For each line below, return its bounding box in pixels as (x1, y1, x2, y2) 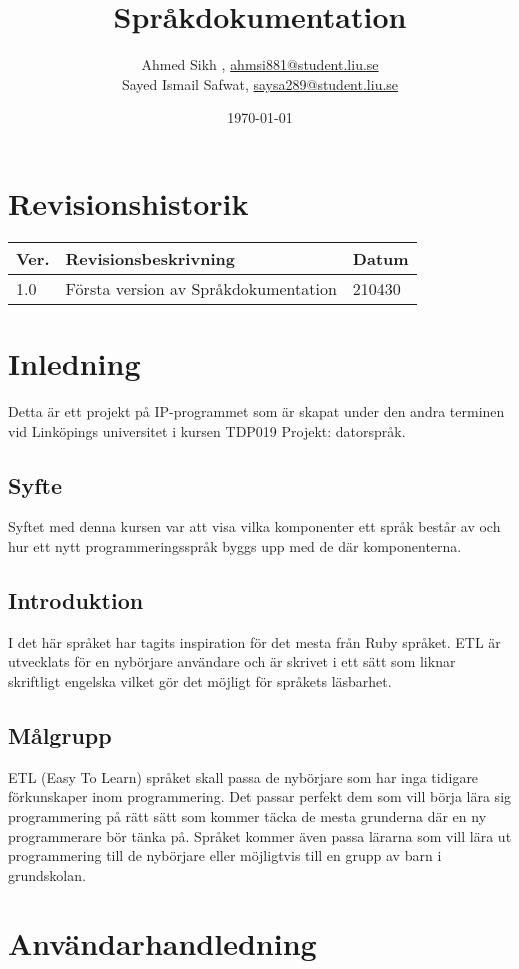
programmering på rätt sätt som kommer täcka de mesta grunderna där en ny (8, 805, 487, 826)
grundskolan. (8, 864, 86, 885)
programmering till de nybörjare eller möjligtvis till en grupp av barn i (8, 845, 442, 866)
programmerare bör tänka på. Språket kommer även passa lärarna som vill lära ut (8, 825, 512, 846)
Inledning (8, 343, 141, 384)
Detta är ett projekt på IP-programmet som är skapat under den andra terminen (8, 400, 505, 421)
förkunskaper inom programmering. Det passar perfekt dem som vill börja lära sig (8, 786, 512, 807)
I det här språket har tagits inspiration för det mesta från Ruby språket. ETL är (8, 631, 501, 652)
